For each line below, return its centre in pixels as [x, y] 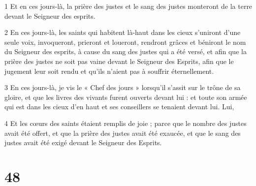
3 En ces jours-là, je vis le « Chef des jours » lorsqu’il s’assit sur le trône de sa [123, 87]
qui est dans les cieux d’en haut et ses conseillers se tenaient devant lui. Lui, [119, 107]
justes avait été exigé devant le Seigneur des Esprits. [83, 142]
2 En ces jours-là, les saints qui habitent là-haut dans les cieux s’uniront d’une [123, 32]
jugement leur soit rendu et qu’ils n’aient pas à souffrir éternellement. [109, 71]
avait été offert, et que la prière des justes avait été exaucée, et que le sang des [123, 133]
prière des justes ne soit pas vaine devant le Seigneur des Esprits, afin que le [119, 61]
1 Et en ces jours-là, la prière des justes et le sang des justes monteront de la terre [128, 6]
